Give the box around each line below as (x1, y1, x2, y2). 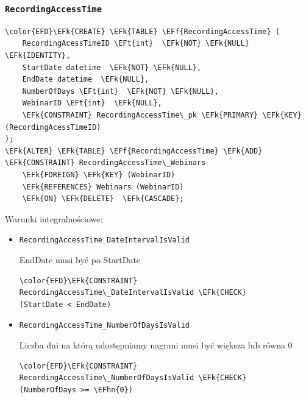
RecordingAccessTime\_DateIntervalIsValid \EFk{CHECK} (19, 288, 247, 297)
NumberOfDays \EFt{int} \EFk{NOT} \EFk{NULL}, (22, 87, 219, 96)
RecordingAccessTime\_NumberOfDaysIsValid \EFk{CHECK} (19, 373, 247, 383)
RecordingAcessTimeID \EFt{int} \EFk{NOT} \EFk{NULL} (22, 39, 249, 48)
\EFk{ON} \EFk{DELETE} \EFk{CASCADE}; (22, 194, 184, 203)
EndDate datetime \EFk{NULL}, (22, 75, 149, 84)
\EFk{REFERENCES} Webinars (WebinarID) (22, 182, 184, 191)
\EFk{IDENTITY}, (5, 51, 71, 60)
